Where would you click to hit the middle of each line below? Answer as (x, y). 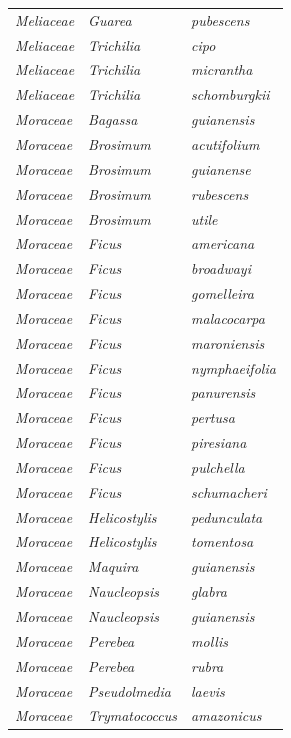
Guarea (110, 19)
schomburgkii (230, 94)
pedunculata (227, 516)
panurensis (223, 392)
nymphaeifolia (233, 367)
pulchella (218, 466)
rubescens (220, 193)
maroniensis (228, 342)
